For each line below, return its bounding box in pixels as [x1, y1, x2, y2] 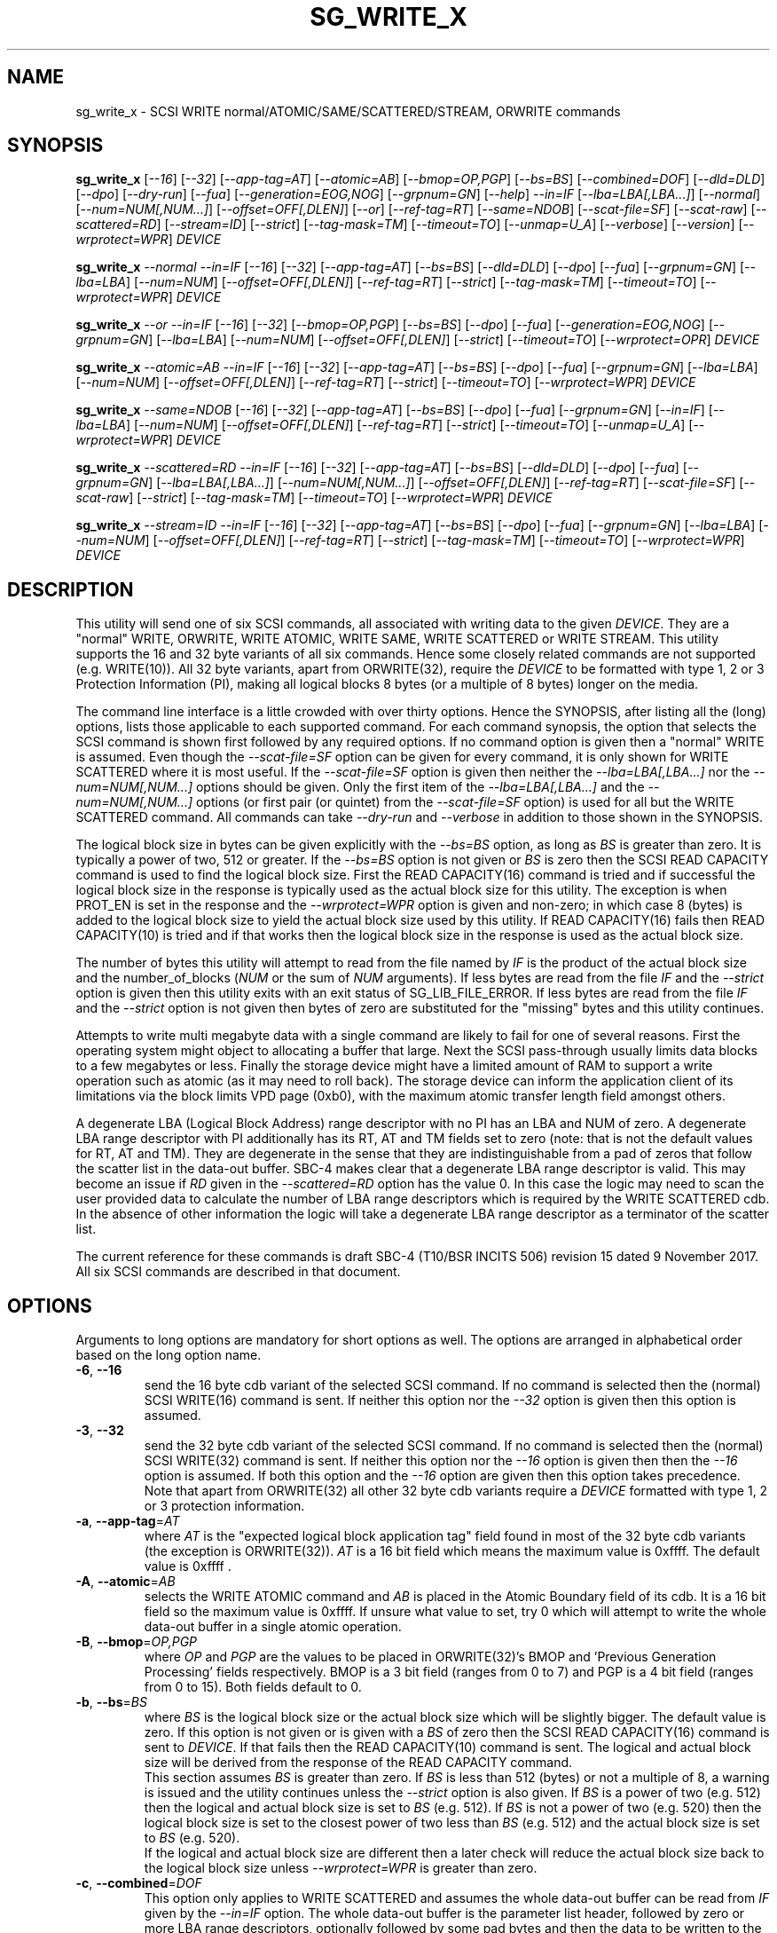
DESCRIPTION [7, 578, 134, 601]
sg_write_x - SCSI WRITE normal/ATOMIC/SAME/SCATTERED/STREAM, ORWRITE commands [75, 103, 621, 119]
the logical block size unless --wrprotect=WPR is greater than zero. [144, 1860, 538, 1876]
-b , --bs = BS [75, 1694, 147, 1710]
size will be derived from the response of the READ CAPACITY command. [144, 1755, 573, 1771]
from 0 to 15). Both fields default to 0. [144, 1679, 362, 1695]
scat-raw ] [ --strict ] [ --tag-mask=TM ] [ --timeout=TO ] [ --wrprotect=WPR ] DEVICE [75, 490, 553, 506]
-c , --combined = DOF [75, 1875, 202, 1891]
